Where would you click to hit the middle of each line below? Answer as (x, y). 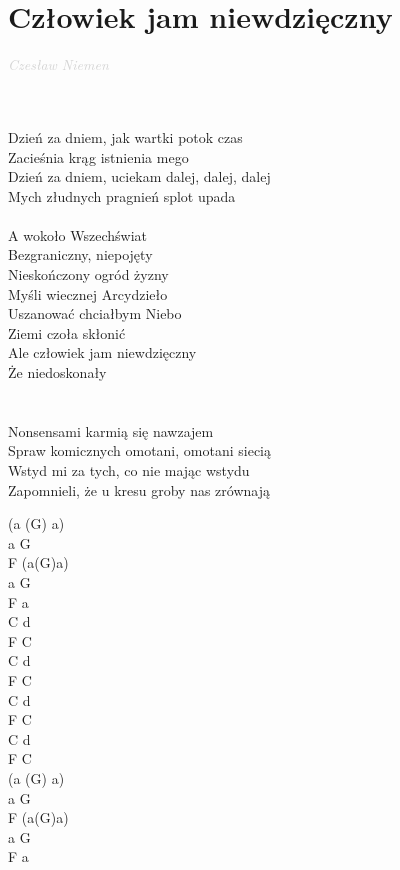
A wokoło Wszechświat (77, 234)
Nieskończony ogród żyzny (88, 274)
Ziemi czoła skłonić (67, 332)
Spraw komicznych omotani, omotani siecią (139, 450)
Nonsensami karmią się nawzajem (111, 430)
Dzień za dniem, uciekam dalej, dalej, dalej (139, 176)
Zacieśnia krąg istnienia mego (98, 156)
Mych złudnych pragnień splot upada (122, 195)
